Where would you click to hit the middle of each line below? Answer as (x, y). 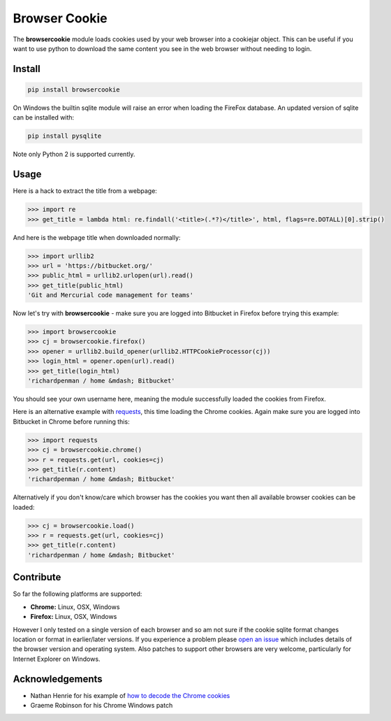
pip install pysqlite (65, 136)
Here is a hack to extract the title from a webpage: (85, 191)
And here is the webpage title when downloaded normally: (97, 237)
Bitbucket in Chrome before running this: (71, 421)
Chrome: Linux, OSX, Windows (75, 607)
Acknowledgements (58, 679)
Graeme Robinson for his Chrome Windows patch (102, 705)
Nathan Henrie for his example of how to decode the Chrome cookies (130, 695)
